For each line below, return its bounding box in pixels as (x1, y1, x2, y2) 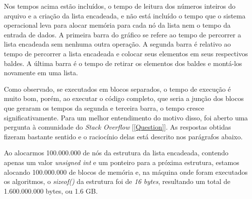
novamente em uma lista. (4, 67, 78, 78)
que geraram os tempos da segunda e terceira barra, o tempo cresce (4, 102, 205, 113)
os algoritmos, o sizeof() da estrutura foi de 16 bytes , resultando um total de (4, 176, 231, 186)
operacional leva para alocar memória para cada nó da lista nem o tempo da (4, 20, 231, 30)
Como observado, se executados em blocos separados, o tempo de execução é (4, 83, 231, 94)
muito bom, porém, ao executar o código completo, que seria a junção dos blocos (4, 93, 244, 103)
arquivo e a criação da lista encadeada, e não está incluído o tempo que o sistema (4, 10, 246, 20)
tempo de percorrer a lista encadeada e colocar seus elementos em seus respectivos (4, 48, 248, 58)
